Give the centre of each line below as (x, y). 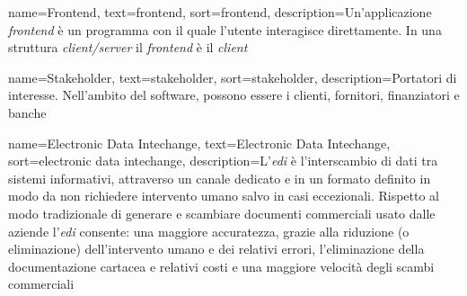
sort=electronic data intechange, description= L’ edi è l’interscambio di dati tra (223, 161)
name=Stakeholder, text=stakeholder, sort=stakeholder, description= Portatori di (233, 77)
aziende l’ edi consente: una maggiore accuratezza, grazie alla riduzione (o (209, 231)
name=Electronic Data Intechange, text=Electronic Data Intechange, (199, 143)
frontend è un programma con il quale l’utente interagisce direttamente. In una (225, 29)
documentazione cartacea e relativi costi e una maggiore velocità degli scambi (221, 266)
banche (27, 112)
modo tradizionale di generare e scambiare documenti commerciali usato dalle (222, 213)
